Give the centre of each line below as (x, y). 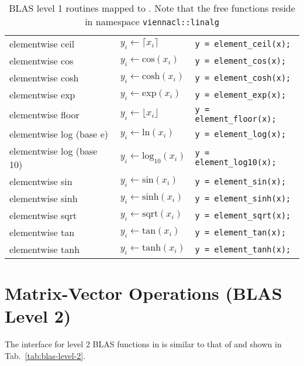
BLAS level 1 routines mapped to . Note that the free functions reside (152, 8)
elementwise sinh (44, 198)
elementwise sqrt (43, 215)
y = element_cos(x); (241, 61)
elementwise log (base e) (59, 134)
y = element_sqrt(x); (243, 215)
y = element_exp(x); (241, 95)
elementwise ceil (42, 44)
